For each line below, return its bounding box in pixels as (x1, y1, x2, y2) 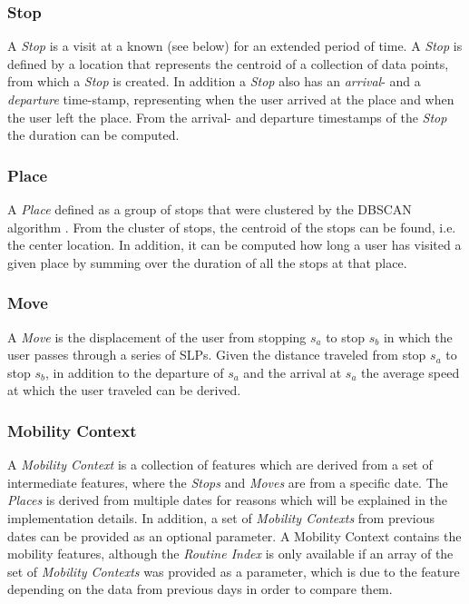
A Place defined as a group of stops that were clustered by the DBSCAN (7, 200, 412, 218)
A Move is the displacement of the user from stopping (7, 327, 307, 346)
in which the (383, 327, 453, 346)
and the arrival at (243, 362, 342, 381)
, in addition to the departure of (44, 362, 224, 381)
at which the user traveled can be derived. (7, 381, 241, 400)
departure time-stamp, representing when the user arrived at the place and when (7, 90, 454, 108)
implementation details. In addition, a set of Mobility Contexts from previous (7, 508, 435, 527)
